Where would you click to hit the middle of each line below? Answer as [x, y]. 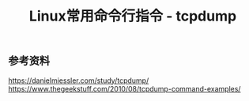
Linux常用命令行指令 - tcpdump [133, 16]
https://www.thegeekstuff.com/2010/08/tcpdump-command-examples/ [124, 88]
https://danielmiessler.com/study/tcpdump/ [79, 80]
